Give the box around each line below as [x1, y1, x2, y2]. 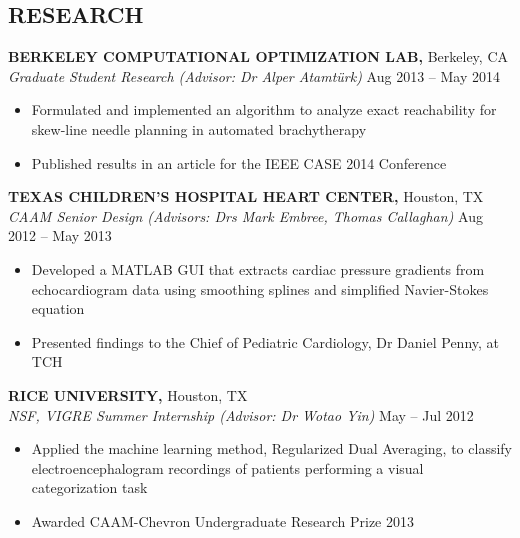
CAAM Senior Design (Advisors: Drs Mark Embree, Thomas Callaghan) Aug [8, 205, 483, 226]
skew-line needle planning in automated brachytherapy [31, 118, 367, 139]
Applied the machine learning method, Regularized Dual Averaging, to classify [31, 438, 512, 459]
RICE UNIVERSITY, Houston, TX [8, 384, 248, 405]
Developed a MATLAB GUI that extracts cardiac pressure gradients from [31, 258, 485, 279]
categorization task [31, 477, 148, 498]
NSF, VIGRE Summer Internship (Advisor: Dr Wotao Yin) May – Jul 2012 [8, 404, 474, 425]
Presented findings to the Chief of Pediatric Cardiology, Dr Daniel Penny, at [31, 331, 500, 352]
